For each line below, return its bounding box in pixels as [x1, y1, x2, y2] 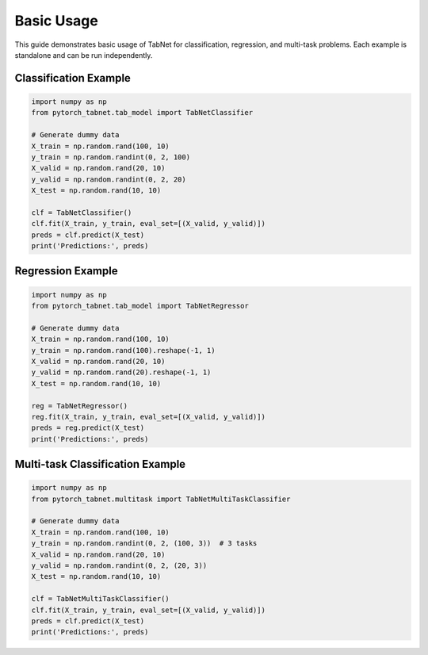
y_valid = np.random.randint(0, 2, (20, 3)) [31, 561, 208, 570]
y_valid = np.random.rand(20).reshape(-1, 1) [31, 368, 212, 377]
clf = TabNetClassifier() [31, 208, 132, 217]
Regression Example [14, 264, 118, 278]
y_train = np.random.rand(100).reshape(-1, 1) [31, 346, 216, 354]
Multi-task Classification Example [14, 458, 186, 471]
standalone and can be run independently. [14, 50, 153, 59]
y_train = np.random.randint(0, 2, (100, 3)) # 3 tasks [31, 539, 258, 548]
